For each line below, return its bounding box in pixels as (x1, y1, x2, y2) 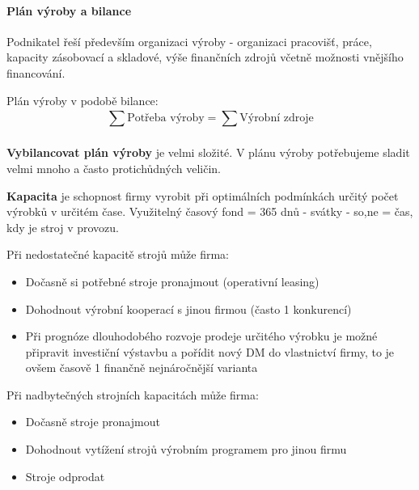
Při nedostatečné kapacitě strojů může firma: (6, 246, 230, 263)
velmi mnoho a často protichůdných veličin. (6, 159, 221, 176)
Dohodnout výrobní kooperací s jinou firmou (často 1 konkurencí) (25, 300, 352, 317)
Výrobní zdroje (239, 112, 314, 124)
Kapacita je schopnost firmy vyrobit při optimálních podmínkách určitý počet (6, 187, 399, 204)
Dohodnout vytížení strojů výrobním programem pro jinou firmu (25, 441, 347, 458)
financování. (6, 64, 66, 81)
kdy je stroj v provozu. (6, 218, 120, 235)
